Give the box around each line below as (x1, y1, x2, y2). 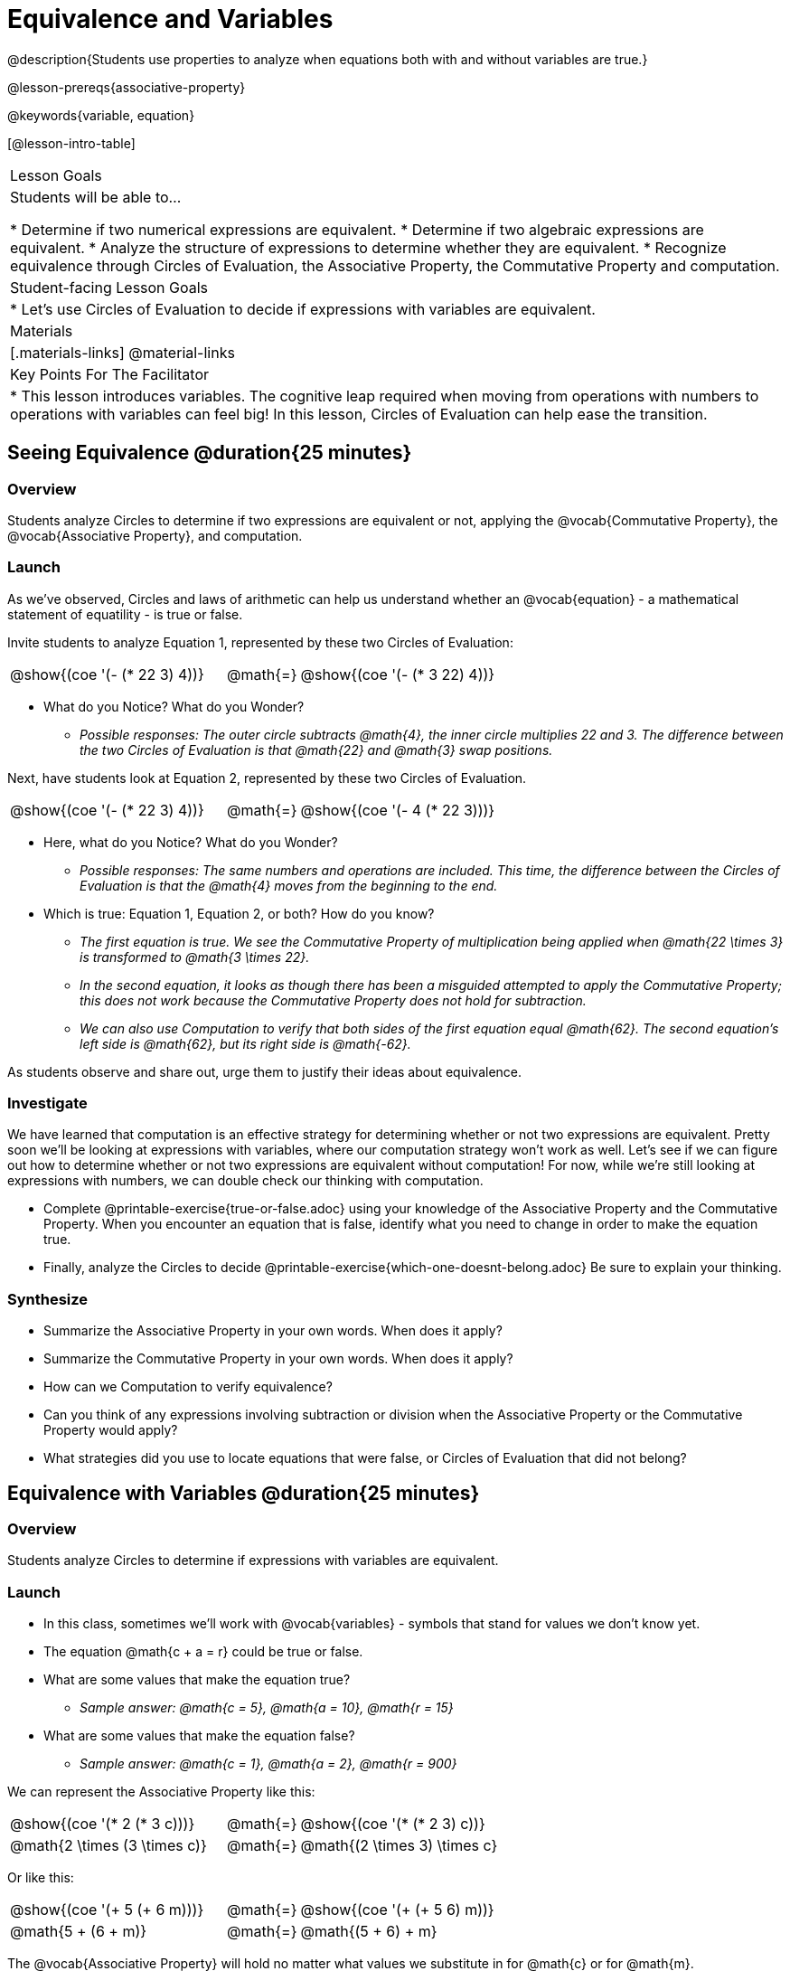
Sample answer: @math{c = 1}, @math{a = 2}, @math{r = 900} (80, 1756, 457, 1772)
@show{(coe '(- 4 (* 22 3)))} (300, 800, 495, 819)
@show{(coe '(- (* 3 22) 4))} (300, 665, 495, 684)
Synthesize (7, 1289, 89, 1308)
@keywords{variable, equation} (7, 107, 195, 123)
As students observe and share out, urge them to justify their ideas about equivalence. (7, 1063, 522, 1080)
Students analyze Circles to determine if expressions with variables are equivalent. (7, 1552, 499, 1569)
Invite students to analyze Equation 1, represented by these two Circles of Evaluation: (7, 634, 513, 650)
